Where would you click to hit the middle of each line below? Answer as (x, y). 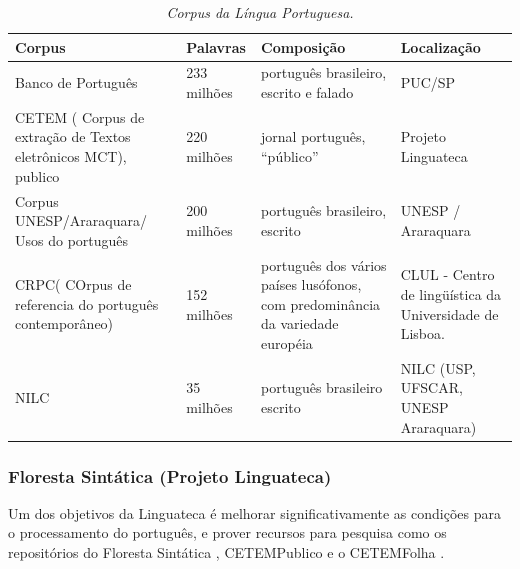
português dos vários (324, 264)
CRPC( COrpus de (73, 284)
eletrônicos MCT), (71, 156)
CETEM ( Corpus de (80, 116)
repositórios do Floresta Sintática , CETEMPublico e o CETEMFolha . (226, 552)
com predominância (321, 303)
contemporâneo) (64, 323)
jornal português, (313, 136)
